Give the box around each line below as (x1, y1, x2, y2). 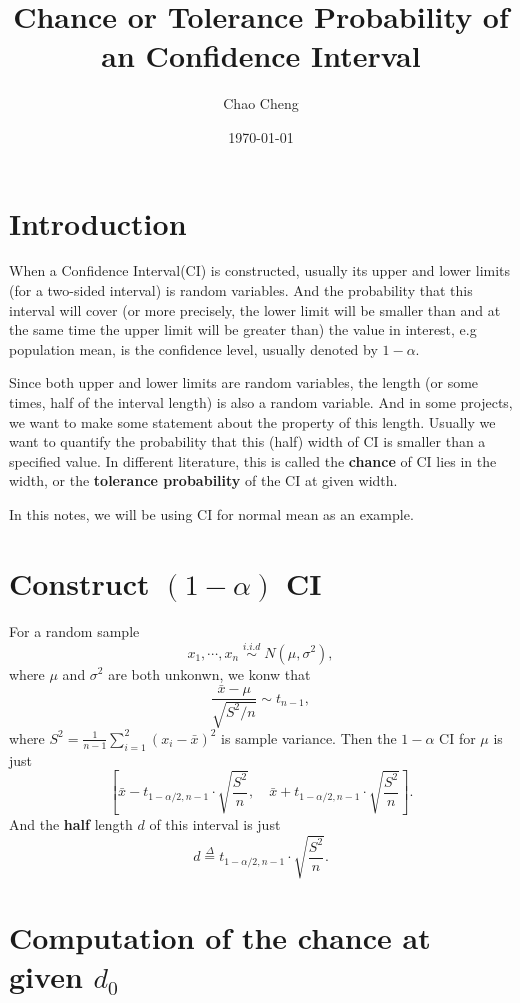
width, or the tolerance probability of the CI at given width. (9, 470, 398, 491)
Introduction (9, 202, 187, 243)
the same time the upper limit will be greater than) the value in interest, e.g (9, 319, 477, 340)
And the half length (9, 814, 133, 835)
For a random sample (9, 620, 140, 641)
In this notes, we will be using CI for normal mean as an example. (9, 503, 414, 524)
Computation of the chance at (9, 916, 431, 957)
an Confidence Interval (101, 35, 421, 76)
